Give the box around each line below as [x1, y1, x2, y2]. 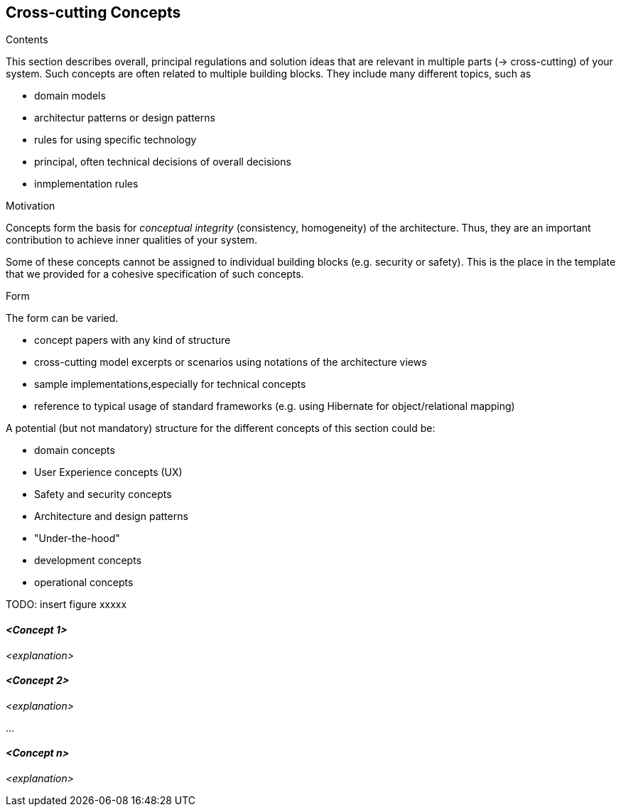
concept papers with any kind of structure [34, 334, 231, 347]
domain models [34, 90, 106, 102]
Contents [6, 33, 48, 46]
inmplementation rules [34, 178, 139, 190]
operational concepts [34, 576, 134, 589]
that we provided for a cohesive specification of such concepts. [6, 268, 304, 281]
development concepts [34, 554, 142, 567]
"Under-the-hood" [34, 532, 120, 545]
